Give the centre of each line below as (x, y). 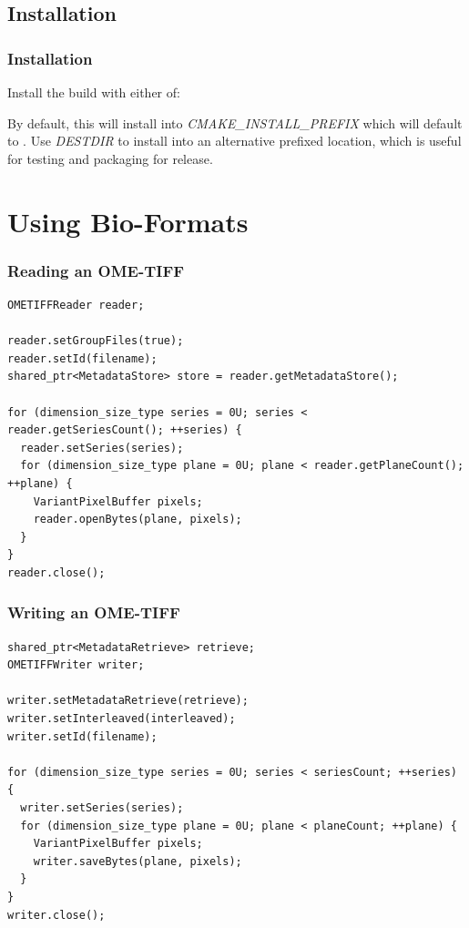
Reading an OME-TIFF (96, 270)
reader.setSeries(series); (102, 448)
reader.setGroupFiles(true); (96, 341)
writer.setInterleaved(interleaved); (122, 719)
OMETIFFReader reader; (76, 305)
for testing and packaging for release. (110, 158)
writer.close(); (56, 915)
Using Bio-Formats (128, 221)
